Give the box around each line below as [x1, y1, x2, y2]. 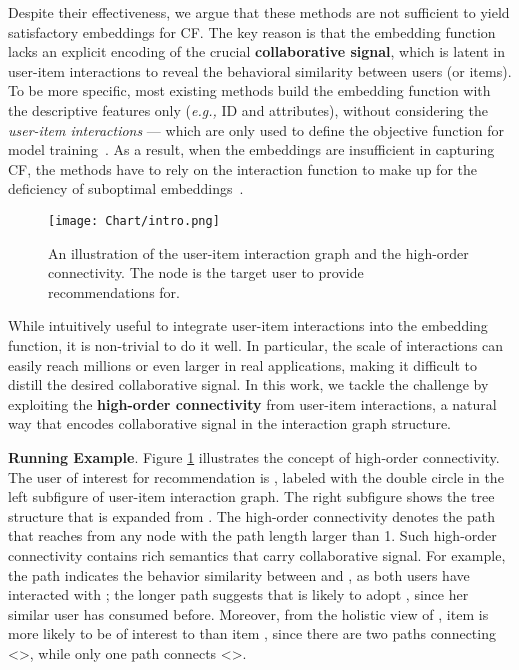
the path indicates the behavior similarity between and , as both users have [8, 564, 470, 585]
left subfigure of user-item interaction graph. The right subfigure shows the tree [8, 486, 495, 507]
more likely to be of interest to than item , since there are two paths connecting [8, 623, 496, 644]
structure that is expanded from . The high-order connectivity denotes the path [8, 505, 495, 526]
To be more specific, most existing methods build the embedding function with [8, 80, 491, 101]
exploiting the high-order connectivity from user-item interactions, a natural [8, 393, 497, 414]
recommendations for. [48, 281, 180, 302]
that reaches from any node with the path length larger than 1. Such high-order [8, 525, 497, 546]
